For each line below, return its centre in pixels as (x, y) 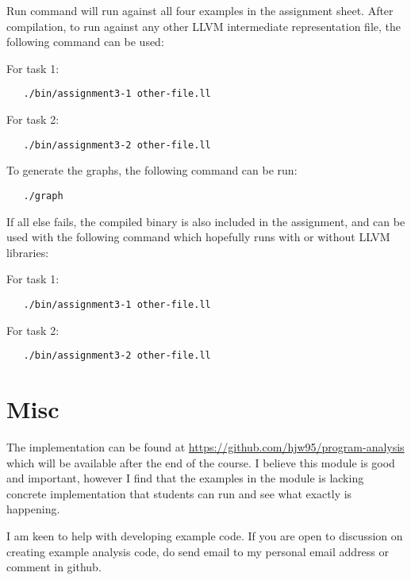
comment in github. (54, 567)
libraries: (28, 252)
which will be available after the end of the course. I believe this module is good (201, 462)
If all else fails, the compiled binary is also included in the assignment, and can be (206, 221)
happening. (33, 509)
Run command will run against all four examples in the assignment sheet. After (200, 10)
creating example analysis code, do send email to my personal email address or (198, 551)
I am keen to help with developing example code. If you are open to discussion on (205, 535)
